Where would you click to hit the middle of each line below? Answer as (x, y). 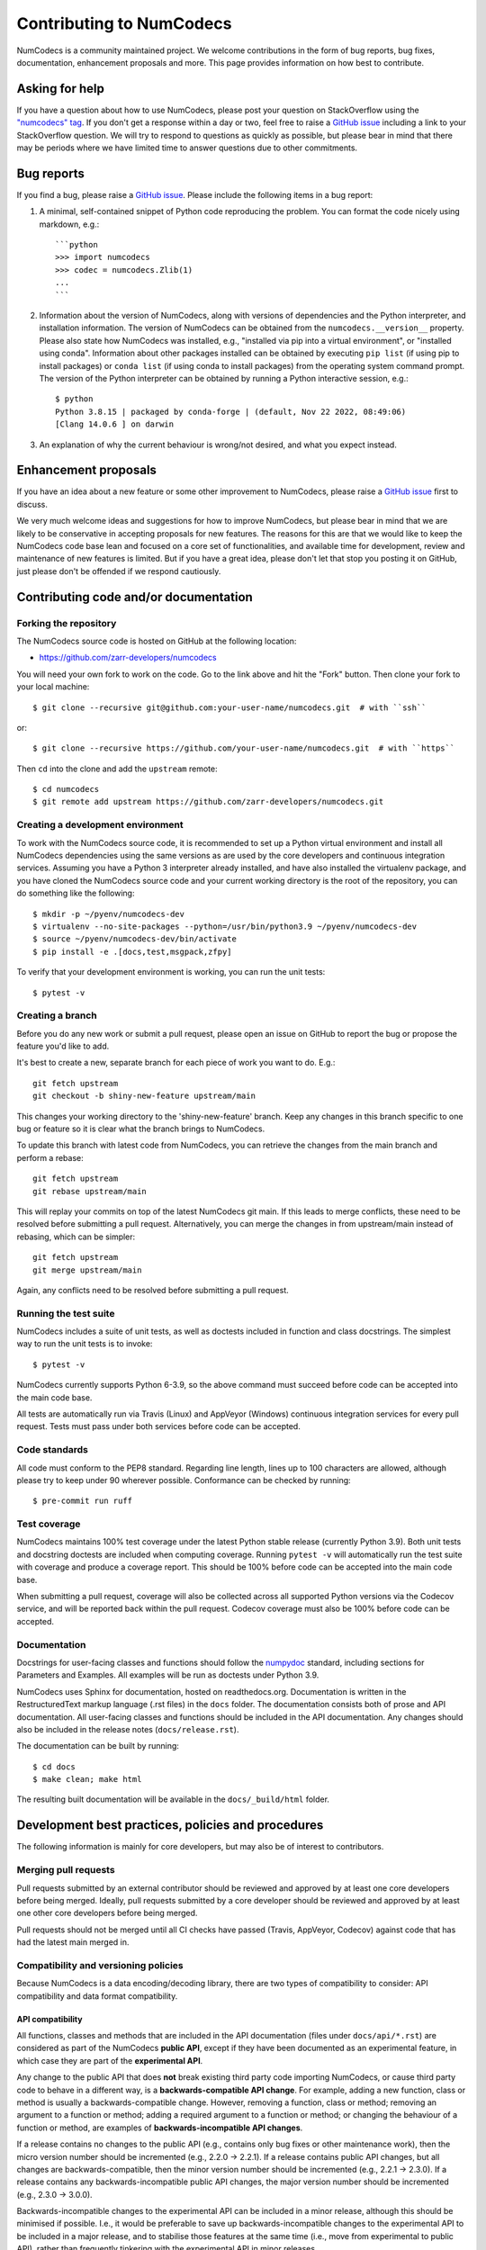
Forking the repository (67, 623)
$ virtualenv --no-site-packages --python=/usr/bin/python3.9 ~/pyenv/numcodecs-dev (225, 926)
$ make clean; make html (87, 1779)
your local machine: (53, 687)
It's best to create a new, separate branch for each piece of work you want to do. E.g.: (176, 1063)
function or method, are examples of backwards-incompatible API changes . (160, 2128)
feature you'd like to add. (63, 1046)
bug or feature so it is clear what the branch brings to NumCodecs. (141, 1129)
